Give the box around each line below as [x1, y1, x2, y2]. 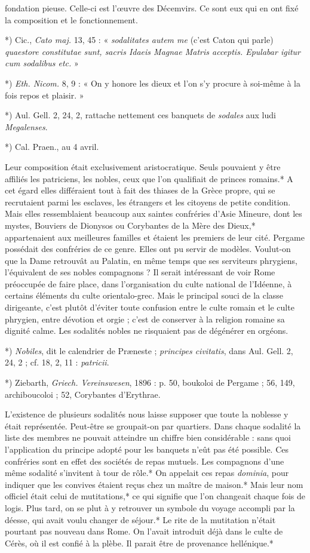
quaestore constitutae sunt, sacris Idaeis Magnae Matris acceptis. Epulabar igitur [5, 45, 301, 57]
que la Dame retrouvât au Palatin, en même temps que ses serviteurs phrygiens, [5, 254, 297, 266]
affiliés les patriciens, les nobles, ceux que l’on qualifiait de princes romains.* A [5, 172, 293, 185]
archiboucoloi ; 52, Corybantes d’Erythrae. [5, 388, 161, 400]
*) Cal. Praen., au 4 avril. [5, 140, 99, 153]
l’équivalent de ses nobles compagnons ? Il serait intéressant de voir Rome [5, 266, 275, 278]
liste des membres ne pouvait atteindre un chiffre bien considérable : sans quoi [5, 431, 291, 444]
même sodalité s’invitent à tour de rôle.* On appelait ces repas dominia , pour [5, 466, 289, 479]
